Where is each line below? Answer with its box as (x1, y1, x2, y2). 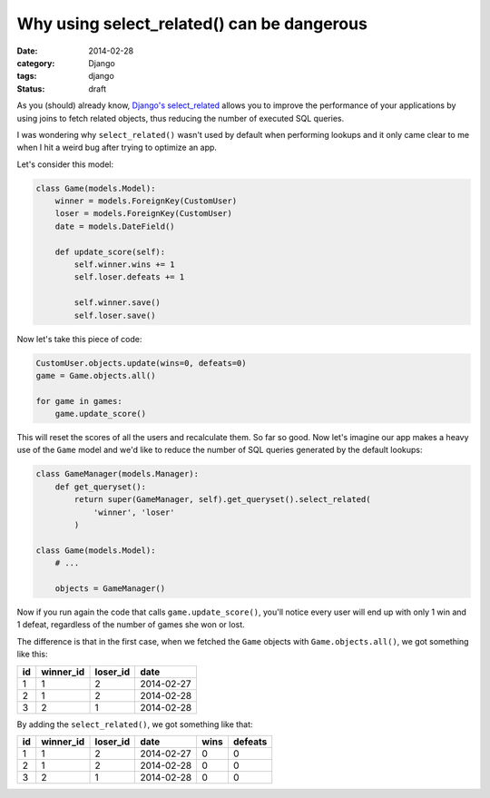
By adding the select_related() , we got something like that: (16, 718, 253, 730)
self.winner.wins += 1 (73, 260, 176, 270)
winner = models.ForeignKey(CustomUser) (54, 196, 238, 206)
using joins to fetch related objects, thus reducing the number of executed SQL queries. (16, 113, 345, 123)
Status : (16, 83, 45, 94)
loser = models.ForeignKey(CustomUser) (54, 209, 233, 219)
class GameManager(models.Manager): (35, 468, 200, 479)
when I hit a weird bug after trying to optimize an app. (16, 142, 218, 153)
